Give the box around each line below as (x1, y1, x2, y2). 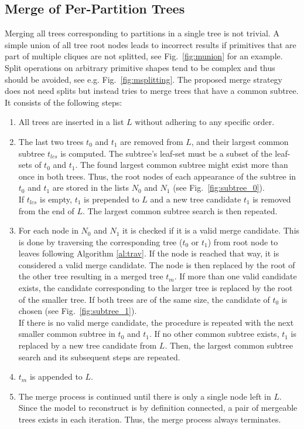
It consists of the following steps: (5, 96, 122, 108)
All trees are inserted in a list (18, 116, 124, 128)
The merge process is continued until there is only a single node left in (18, 390, 271, 402)
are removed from (120, 135, 183, 147)
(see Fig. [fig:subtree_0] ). (173, 181, 265, 194)
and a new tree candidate (150, 192, 241, 205)
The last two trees (18, 135, 84, 147)
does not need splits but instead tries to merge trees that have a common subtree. (5, 85, 299, 97)
